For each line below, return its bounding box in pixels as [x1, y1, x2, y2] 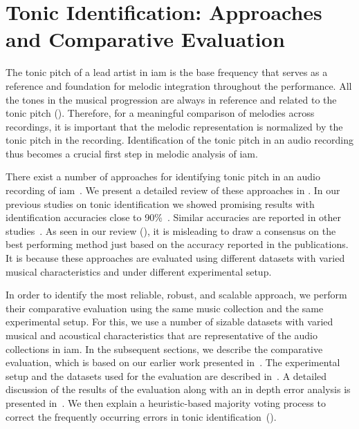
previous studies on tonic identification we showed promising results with [6, 196, 315, 211]
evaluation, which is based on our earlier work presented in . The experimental [6, 355, 340, 370]
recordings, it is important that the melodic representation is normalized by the [6, 119, 343, 133]
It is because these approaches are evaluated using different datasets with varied [6, 251, 345, 265]
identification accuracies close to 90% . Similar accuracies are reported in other [6, 210, 342, 225]
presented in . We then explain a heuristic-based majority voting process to [6, 395, 326, 410]
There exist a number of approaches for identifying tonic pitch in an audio [6, 169, 320, 184]
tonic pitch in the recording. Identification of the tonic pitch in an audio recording [6, 133, 354, 147]
